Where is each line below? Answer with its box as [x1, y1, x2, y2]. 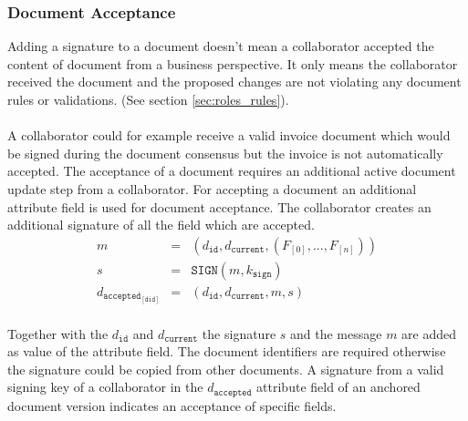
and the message [290, 323, 382, 343]
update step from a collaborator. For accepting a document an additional [7, 179, 417, 198]
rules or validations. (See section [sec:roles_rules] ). [7, 90, 289, 108]
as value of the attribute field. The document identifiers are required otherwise [7, 342, 446, 361]
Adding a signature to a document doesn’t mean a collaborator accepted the [7, 36, 434, 56]
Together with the [7, 323, 109, 343]
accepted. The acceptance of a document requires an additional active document [7, 161, 456, 180]
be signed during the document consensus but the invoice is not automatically [7, 143, 443, 162]
